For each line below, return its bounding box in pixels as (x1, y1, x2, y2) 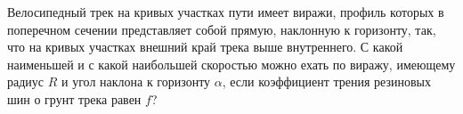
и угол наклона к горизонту (61, 72, 211, 91)
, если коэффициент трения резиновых (222, 72, 431, 91)
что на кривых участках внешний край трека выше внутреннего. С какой (7, 37, 403, 56)
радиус (7, 72, 45, 91)
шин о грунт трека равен (7, 89, 142, 108)
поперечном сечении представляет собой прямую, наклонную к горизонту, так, (7, 20, 436, 38)
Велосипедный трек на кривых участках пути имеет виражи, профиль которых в (7, 3, 444, 20)
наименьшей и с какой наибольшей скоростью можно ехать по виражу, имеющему (7, 54, 456, 73)
